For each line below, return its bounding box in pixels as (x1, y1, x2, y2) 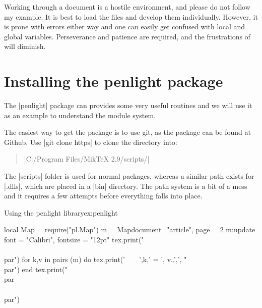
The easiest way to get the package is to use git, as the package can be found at (4, 127, 251, 137)
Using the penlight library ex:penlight (4, 207, 118, 218)
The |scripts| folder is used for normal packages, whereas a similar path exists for (4, 171, 254, 181)
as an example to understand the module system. (4, 110, 156, 120)
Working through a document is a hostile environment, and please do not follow (4, 2, 250, 12)
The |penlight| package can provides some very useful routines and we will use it (4, 100, 252, 111)
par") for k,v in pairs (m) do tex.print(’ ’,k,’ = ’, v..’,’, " (4, 254, 187, 265)
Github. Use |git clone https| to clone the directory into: (4, 136, 177, 147)
